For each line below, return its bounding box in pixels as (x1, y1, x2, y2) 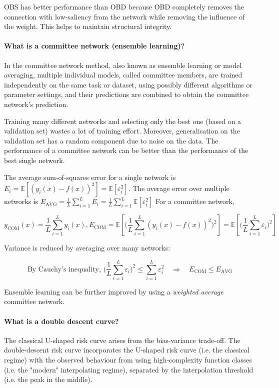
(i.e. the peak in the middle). (4, 374, 92, 384)
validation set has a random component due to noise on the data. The (4, 135, 218, 145)
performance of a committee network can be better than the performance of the (4, 145, 248, 155)
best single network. (4, 154, 65, 165)
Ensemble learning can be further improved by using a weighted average (4, 286, 223, 296)
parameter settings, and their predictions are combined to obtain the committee (4, 89, 249, 99)
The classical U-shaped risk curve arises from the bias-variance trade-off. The (4, 334, 240, 345)
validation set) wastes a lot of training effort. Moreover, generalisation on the (4, 125, 240, 136)
